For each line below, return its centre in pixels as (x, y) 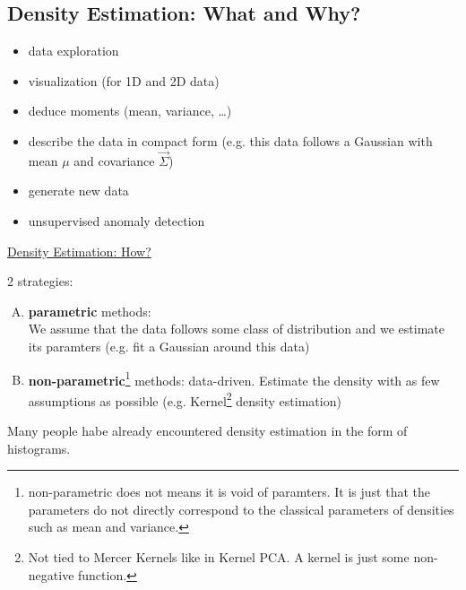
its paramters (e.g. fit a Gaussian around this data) (169, 346)
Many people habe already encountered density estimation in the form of (207, 431)
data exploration (73, 51)
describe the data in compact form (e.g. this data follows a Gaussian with (230, 140)
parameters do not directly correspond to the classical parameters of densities (241, 509)
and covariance (114, 160)
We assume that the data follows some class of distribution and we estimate (236, 329)
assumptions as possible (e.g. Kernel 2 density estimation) (185, 399)
